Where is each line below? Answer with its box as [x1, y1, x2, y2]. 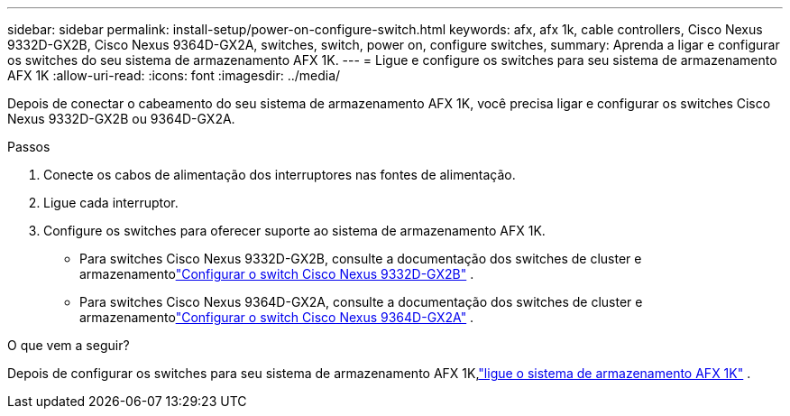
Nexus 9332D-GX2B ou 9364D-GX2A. [7, 111, 235, 126]
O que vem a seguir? [7, 337, 130, 353]
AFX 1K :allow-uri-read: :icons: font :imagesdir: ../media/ [7, 68, 341, 83]
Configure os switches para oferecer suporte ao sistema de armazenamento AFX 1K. [43, 223, 546, 238]
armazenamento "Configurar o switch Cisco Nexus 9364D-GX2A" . [79, 310, 474, 325]
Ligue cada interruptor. [43, 195, 179, 210]
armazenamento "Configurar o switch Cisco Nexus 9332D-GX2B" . [79, 266, 474, 282]
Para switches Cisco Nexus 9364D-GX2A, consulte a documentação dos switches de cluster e [79, 294, 643, 310]
